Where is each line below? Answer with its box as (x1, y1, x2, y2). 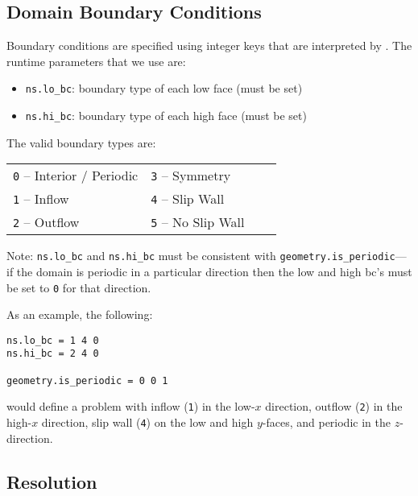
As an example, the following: (6, 306, 153, 323)
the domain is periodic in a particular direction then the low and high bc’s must (16, 262, 412, 279)
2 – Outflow (13, 213, 80, 232)
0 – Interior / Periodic (13, 166, 139, 185)
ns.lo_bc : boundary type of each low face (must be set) (25, 80, 303, 97)
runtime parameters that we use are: (6, 52, 186, 69)
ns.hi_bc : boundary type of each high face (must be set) (25, 107, 307, 124)
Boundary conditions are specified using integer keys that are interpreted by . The (6, 37, 412, 54)
